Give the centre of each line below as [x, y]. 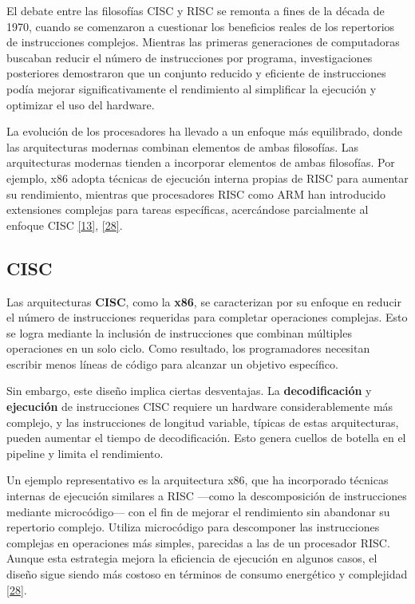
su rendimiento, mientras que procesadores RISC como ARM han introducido [196, 193]
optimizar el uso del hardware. [81, 104]
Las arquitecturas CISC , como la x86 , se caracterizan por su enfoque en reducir [204, 301]
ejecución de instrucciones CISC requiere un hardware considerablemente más [200, 407]
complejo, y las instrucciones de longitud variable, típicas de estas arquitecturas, [203, 422]
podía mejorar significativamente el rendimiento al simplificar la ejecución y [192, 88]
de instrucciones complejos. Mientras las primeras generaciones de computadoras [203, 42]
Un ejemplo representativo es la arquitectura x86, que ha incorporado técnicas [198, 480]
